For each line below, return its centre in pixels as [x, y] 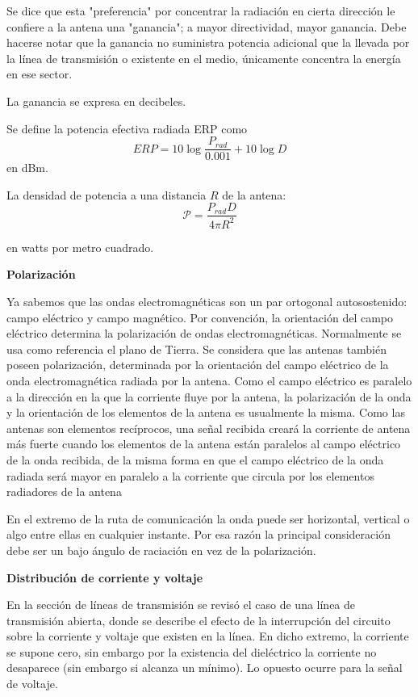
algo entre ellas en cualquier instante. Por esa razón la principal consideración [199, 534]
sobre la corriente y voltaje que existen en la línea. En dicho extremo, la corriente [208, 636]
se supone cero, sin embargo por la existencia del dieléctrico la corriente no [192, 651]
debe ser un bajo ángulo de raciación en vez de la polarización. [161, 550]
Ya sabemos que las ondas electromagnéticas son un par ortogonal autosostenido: [207, 301]
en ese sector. [40, 74]
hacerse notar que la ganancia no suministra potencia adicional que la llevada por [208, 42]
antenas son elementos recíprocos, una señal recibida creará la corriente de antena [209, 428]
